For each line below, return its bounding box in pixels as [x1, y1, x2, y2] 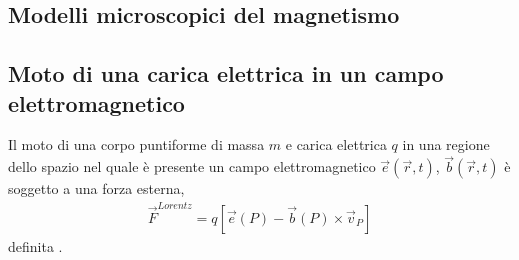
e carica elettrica [285, 134, 387, 155]
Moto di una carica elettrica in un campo [8, 58, 444, 89]
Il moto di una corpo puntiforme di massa [8, 134, 265, 155]
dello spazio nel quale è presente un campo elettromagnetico [8, 156, 376, 177]
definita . [8, 235, 63, 256]
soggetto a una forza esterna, [8, 178, 185, 199]
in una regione [402, 134, 490, 155]
